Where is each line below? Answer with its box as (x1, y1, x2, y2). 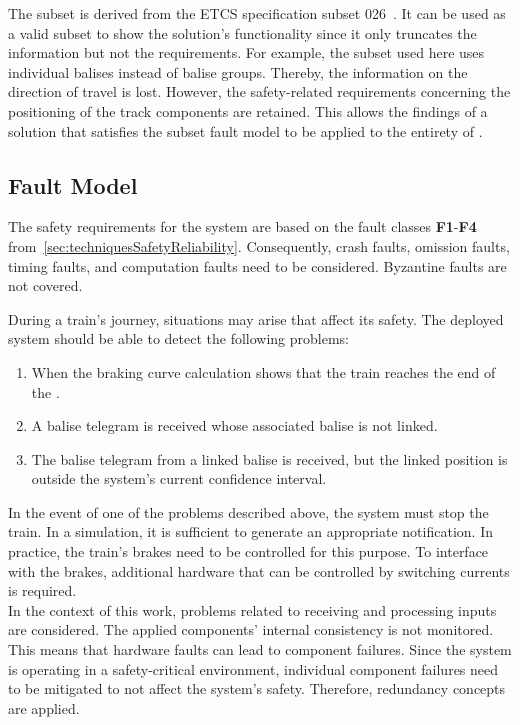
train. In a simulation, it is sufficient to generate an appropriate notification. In (8, 521, 493, 542)
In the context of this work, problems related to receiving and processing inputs (8, 599, 497, 620)
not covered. (8, 275, 83, 296)
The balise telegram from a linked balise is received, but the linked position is (31, 448, 508, 469)
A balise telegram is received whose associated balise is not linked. (31, 415, 438, 436)
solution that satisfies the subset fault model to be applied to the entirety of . (8, 120, 483, 141)
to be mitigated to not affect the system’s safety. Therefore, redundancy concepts (8, 678, 506, 699)
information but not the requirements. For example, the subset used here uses (8, 42, 485, 63)
